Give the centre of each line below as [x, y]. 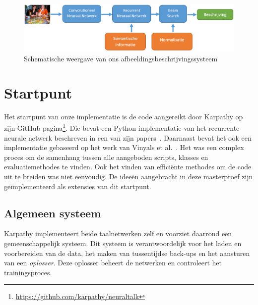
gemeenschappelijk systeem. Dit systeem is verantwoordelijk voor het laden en [123, 243]
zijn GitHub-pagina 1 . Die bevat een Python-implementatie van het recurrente [122, 127]
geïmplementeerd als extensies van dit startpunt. [78, 186]
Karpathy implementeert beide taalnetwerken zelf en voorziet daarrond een [118, 233]
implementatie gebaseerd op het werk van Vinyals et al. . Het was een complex [124, 147]
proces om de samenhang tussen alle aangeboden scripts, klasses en [106, 157]
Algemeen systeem [53, 213]
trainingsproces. [28, 272]
